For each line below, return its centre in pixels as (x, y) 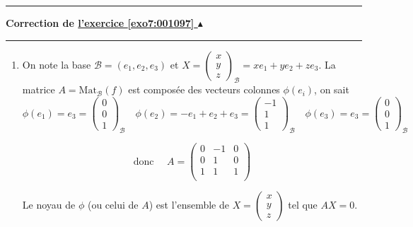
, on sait (332, 89)
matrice (39, 89)
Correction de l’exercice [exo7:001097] (100, 23)
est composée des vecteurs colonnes (204, 89)
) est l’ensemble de (189, 205)
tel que (303, 205)
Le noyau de (49, 205)
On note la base (57, 64)
